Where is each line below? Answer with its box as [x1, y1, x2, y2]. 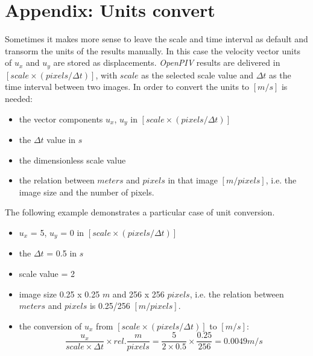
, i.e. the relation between [189, 287, 284, 300]
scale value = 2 [19, 267, 75, 280]
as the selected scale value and [141, 68, 253, 81]
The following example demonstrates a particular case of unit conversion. [5, 206, 275, 218]
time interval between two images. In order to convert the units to [5, 80, 250, 93]
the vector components [19, 112, 103, 125]
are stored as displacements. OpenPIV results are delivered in [53, 56, 280, 69]
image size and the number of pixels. [19, 185, 154, 198]
